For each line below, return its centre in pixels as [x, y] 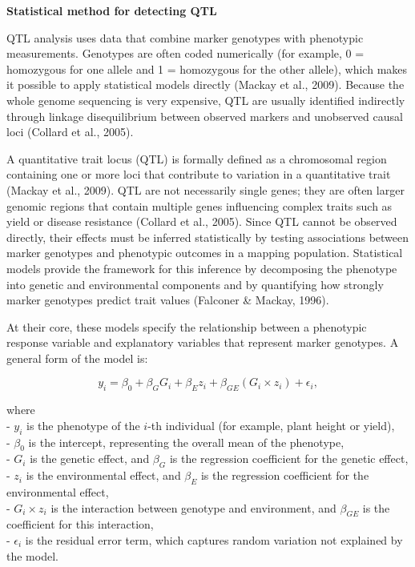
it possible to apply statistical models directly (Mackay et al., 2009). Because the [205, 84]
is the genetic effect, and [90, 458]
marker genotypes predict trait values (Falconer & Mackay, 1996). [168, 300]
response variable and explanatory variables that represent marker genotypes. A [203, 342]
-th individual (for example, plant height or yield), [271, 425]
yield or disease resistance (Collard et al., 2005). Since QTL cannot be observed [202, 221]
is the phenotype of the [83, 425]
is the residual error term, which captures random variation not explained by [214, 540]
